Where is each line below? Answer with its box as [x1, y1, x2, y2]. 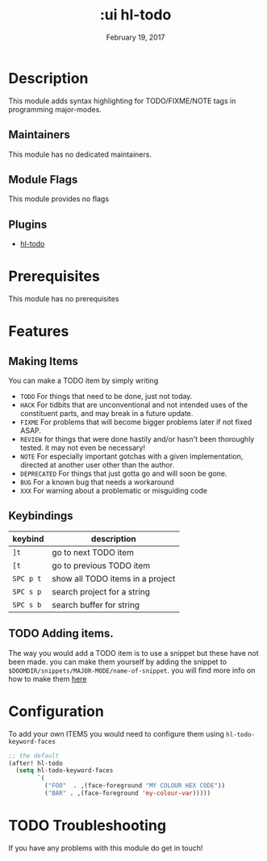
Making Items [8, 354, 79, 368]
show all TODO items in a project [52, 573, 176, 584]
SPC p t [12, 573, 42, 583]
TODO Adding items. [8, 627, 115, 640]
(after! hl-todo [8, 759, 63, 767]
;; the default [8, 751, 60, 760]
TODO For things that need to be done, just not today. [19, 392, 193, 401]
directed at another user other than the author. [19, 460, 175, 470]
